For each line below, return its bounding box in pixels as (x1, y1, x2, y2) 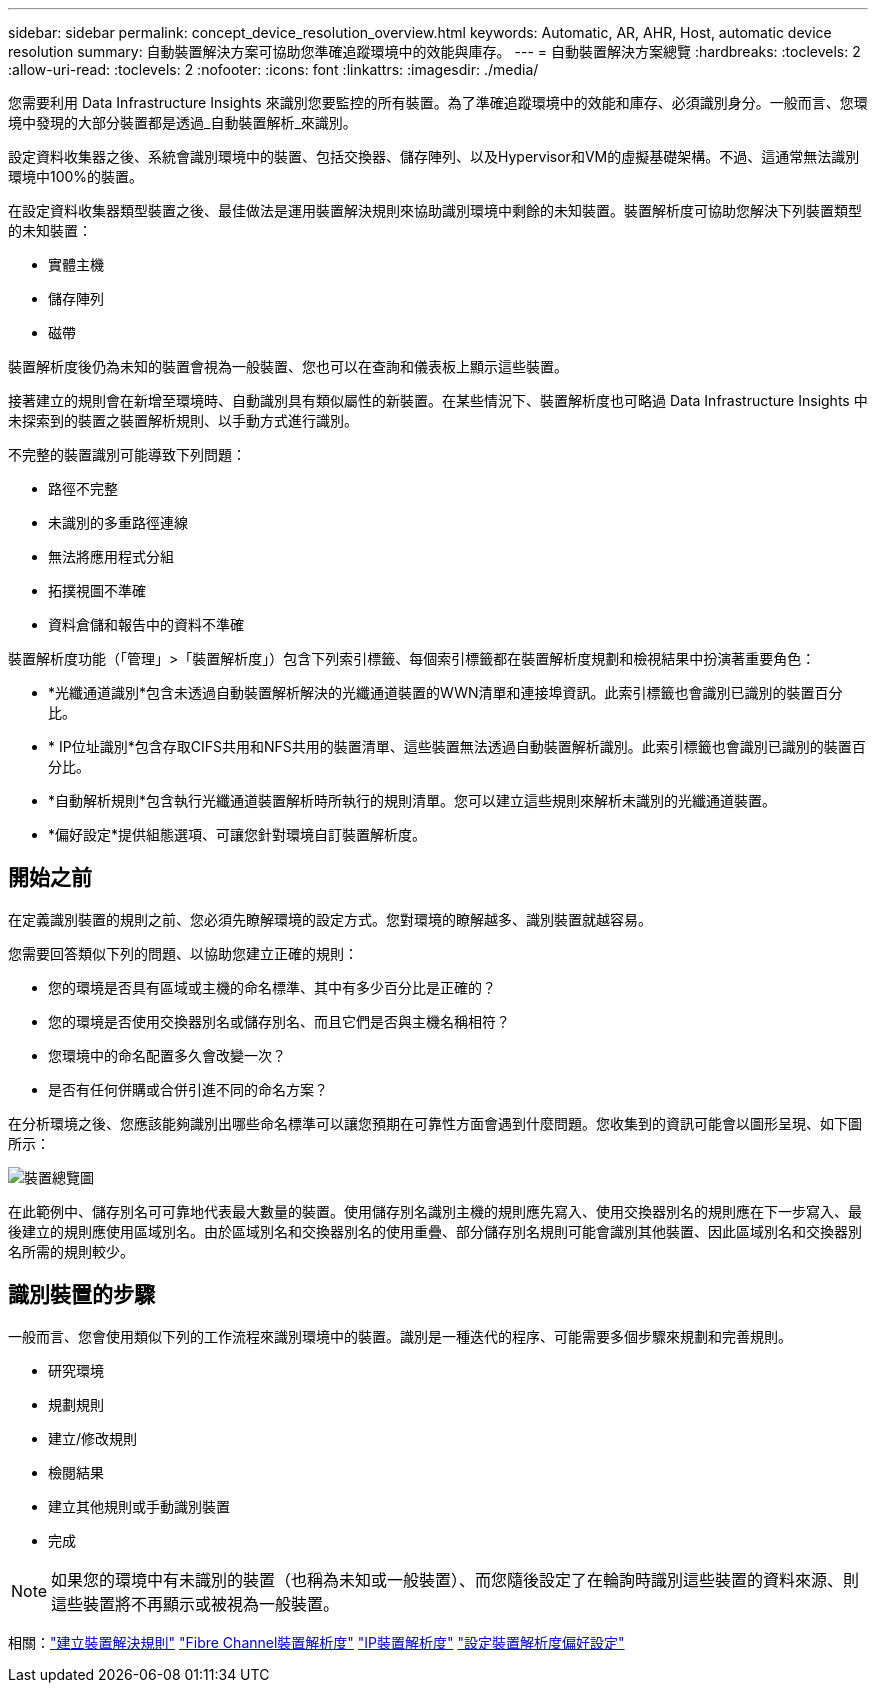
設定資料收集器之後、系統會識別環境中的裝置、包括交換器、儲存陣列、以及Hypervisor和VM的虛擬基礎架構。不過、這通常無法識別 (8, 148, 860, 165)
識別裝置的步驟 (8, 1282, 155, 1308)
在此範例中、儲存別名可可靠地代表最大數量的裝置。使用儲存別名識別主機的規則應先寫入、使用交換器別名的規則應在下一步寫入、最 (8, 1202, 862, 1220)
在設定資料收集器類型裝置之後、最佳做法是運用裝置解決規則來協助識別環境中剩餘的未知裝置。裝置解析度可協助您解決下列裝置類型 (8, 202, 862, 219)
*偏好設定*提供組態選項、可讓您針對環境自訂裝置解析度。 (48, 826, 427, 843)
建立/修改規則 (48, 1429, 138, 1447)
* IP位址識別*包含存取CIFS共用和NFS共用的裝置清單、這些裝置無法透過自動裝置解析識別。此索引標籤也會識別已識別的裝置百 (48, 738, 866, 755)
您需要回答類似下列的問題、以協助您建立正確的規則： (8, 944, 358, 962)
